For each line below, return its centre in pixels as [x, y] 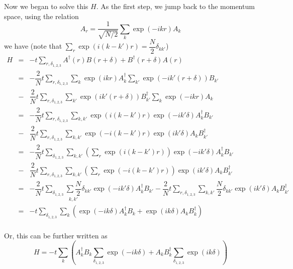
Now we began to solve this [46, 6]
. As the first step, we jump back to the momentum [175, 6]
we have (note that [33, 46]
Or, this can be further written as [56, 235]
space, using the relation [41, 16]
